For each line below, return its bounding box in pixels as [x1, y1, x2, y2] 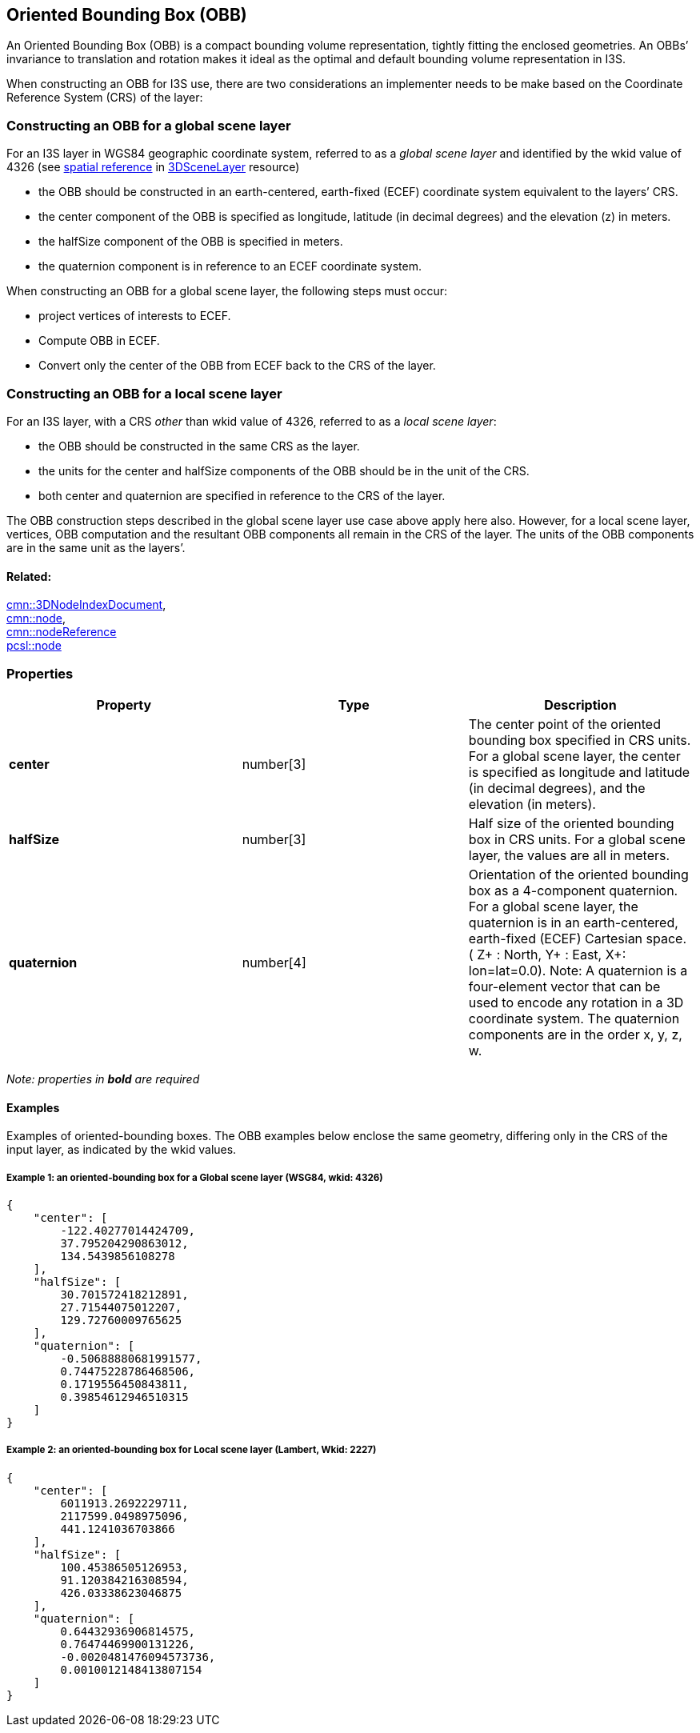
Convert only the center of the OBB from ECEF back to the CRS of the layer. [38, 358, 436, 373]
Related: [6, 569, 52, 583]
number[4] [242, 954, 306, 971]
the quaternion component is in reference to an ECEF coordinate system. [38, 259, 422, 274]
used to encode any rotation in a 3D [468, 994, 684, 1011]
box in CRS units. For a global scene [468, 830, 686, 847]
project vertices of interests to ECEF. [38, 309, 231, 323]
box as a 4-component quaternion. [468, 882, 678, 899]
